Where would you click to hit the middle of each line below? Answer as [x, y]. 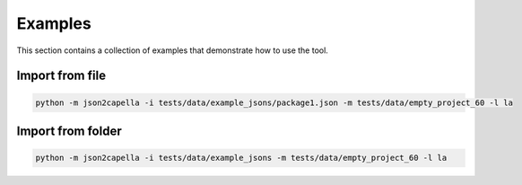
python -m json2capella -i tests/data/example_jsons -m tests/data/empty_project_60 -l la [241, 158]
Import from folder [69, 131]
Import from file [61, 76]
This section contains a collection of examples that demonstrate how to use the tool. [173, 50]
